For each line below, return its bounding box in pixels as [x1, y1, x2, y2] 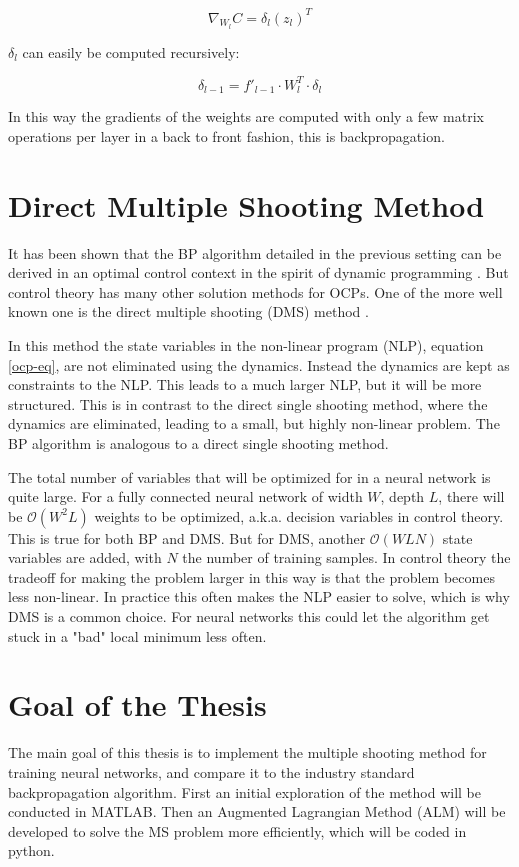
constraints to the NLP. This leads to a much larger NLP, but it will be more [8, 374, 482, 395]
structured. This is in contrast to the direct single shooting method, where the [8, 393, 488, 414]
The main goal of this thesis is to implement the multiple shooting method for [8, 742, 487, 763]
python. [8, 840, 55, 861]
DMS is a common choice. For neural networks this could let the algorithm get [8, 606, 490, 627]
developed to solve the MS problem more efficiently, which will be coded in [8, 820, 467, 841]
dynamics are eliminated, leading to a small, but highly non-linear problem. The [8, 413, 500, 434]
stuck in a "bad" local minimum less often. [8, 625, 267, 646]
